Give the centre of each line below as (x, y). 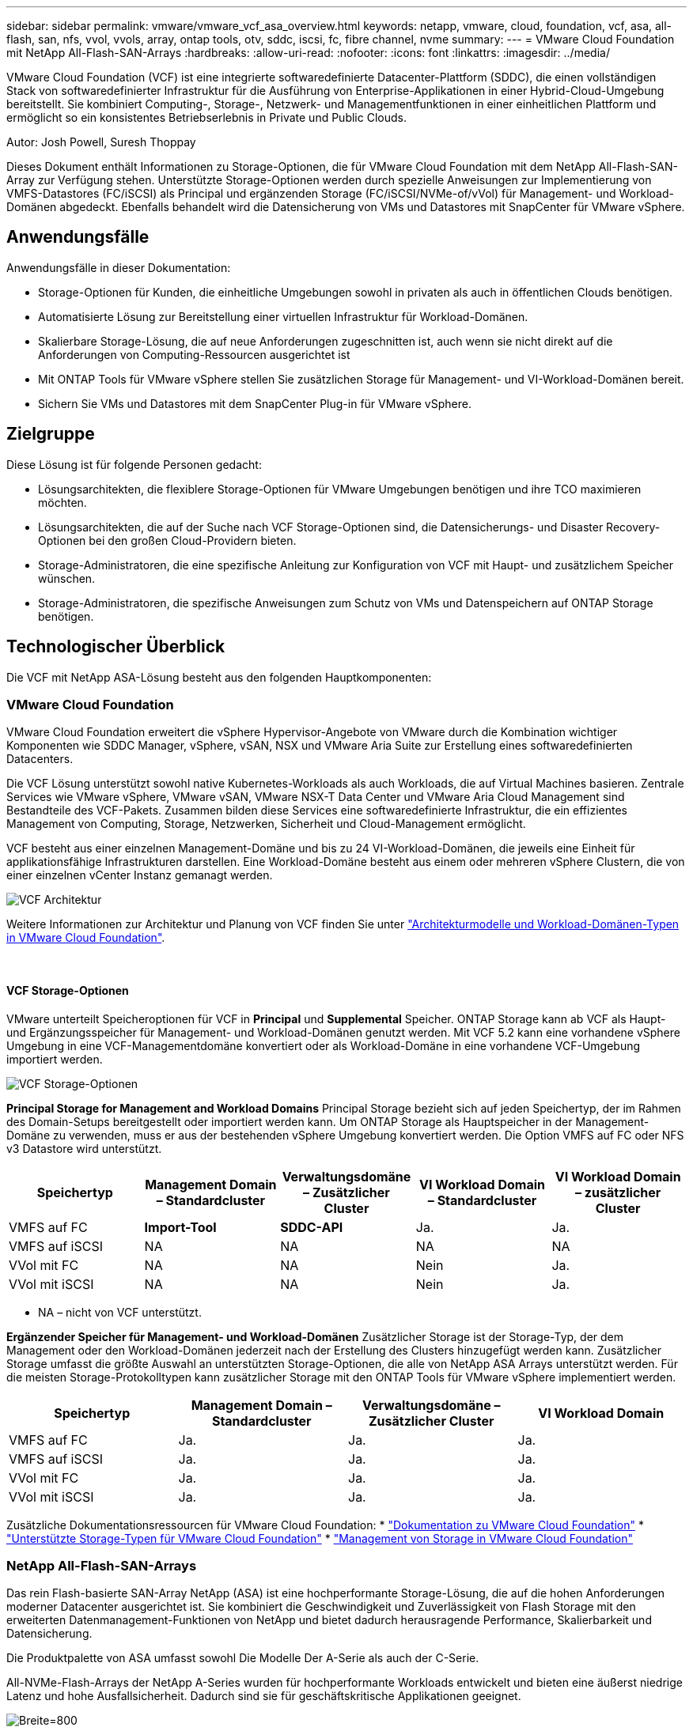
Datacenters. (40, 759)
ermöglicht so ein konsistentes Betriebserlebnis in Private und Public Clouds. (206, 117)
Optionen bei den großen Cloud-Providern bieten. (167, 540)
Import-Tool (180, 1227)
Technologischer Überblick (116, 647)
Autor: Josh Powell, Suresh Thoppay (101, 142)
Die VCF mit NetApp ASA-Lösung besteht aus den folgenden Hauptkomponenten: (219, 677)
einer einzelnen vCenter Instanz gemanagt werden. (140, 875)
